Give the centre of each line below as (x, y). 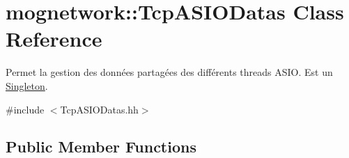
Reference (54, 39)
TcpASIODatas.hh (99, 109)
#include (25, 109)
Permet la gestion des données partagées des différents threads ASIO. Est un (169, 72)
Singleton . (27, 85)
